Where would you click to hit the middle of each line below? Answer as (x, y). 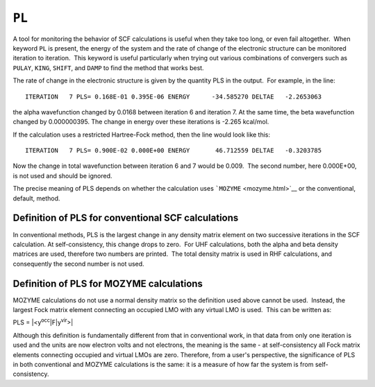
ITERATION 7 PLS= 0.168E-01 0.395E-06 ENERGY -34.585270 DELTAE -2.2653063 (174, 96)
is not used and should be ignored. (62, 175)
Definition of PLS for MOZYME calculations (108, 283)
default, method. (36, 198)
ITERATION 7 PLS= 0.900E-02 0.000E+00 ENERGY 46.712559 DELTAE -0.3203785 (174, 150)
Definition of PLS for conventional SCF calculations (126, 218)
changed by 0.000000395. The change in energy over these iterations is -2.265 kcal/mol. (141, 122)
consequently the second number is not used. (79, 264)
